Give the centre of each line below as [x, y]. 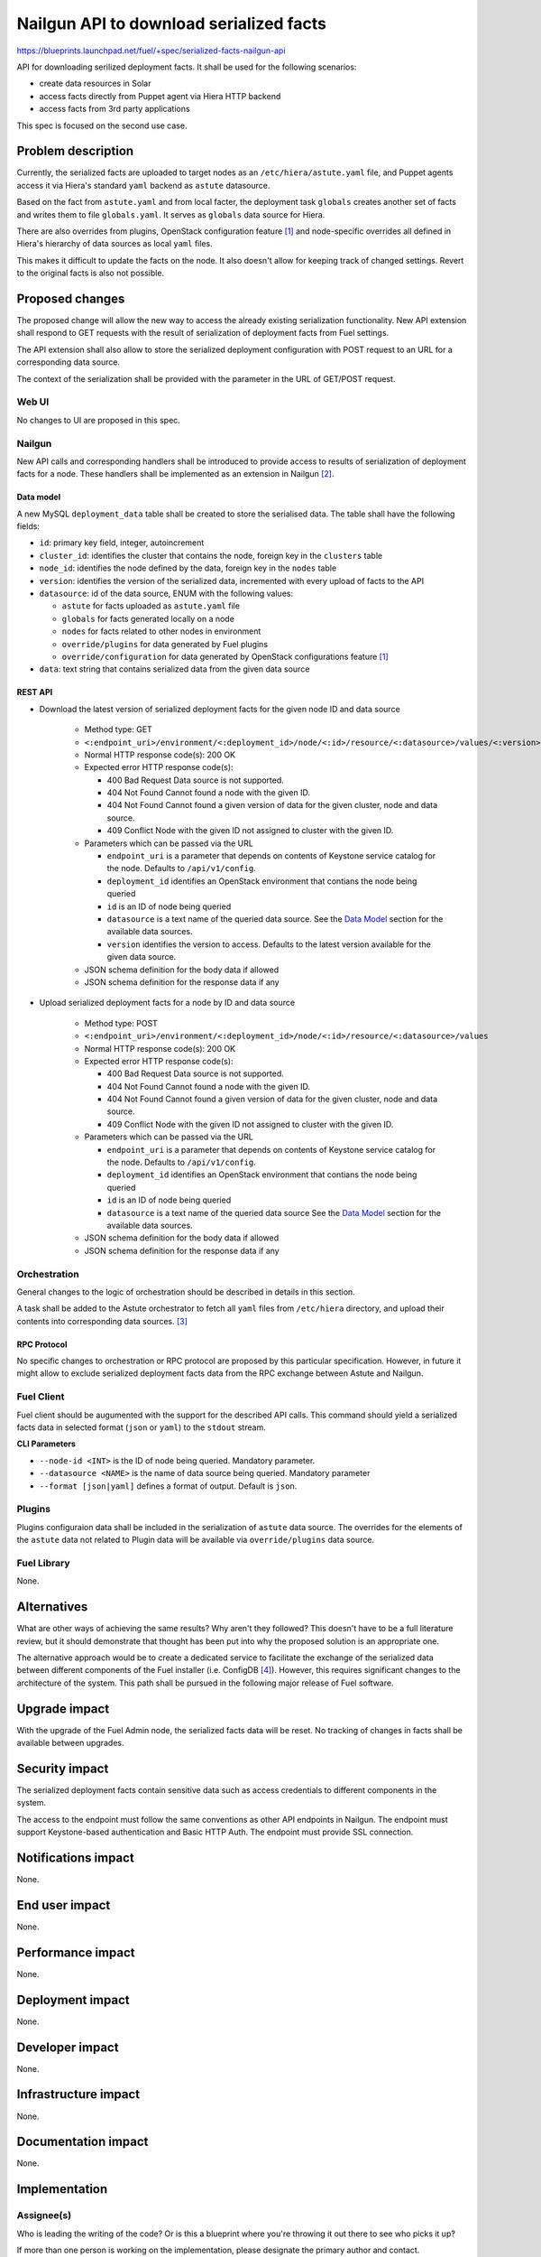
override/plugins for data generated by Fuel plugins [165, 644]
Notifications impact [75, 1858]
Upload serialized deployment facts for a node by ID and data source [167, 1003]
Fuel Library [43, 1563]
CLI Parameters [46, 1444]
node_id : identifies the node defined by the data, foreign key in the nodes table [188, 568]
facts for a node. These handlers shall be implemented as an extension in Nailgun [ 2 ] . [175, 474]
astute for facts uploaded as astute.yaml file [151, 606]
